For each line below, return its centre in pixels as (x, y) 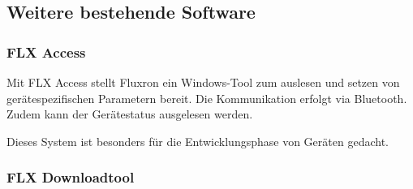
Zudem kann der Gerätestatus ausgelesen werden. (130, 114)
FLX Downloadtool (71, 177)
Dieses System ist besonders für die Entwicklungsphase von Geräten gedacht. (198, 141)
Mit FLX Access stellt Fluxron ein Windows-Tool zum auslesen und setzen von (203, 82)
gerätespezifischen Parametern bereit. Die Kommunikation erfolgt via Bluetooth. (207, 98)
